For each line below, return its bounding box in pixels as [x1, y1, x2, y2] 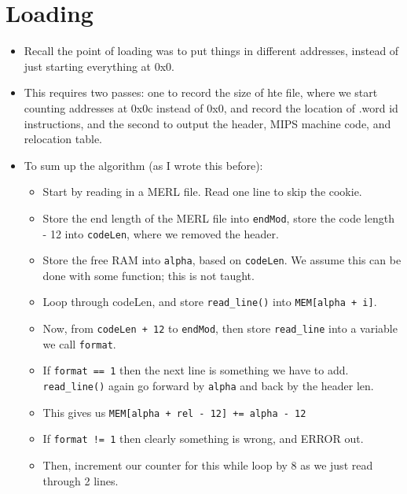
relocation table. [24, 131, 103, 147]
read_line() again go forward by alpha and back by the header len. [42, 378, 374, 394]
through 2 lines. [42, 472, 119, 488]
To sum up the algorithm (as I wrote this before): [24, 157, 263, 173]
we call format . [42, 335, 116, 352]
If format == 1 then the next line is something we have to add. [42, 362, 349, 378]
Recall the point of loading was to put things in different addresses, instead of [24, 42, 399, 59]
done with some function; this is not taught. [42, 267, 255, 283]
